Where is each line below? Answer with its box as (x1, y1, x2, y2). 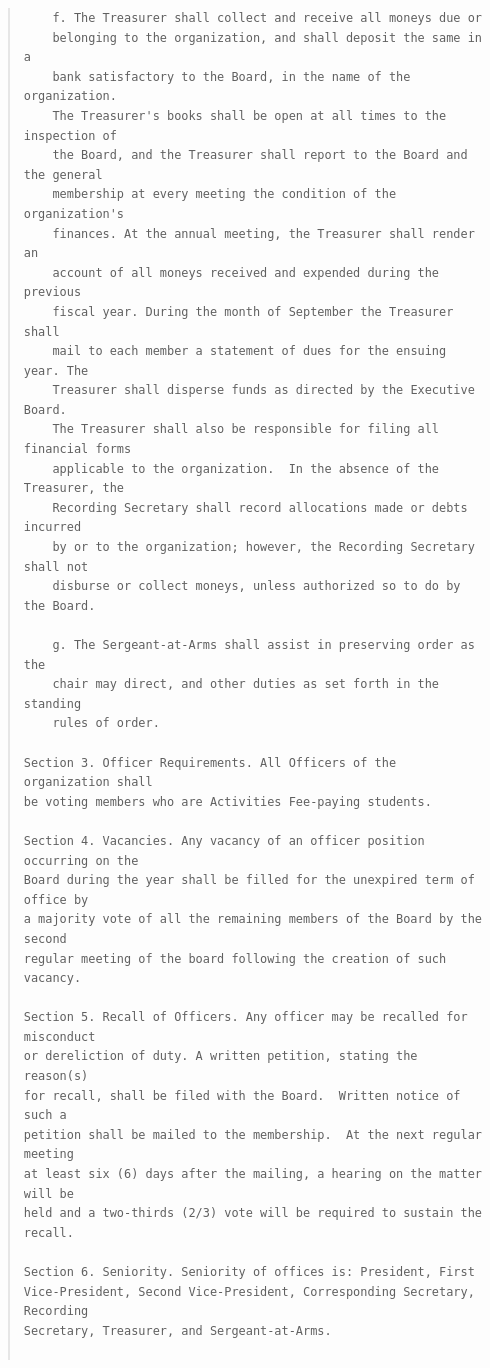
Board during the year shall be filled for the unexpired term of (23, 873, 475, 888)
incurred (23, 520, 82, 535)
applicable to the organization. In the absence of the (52, 461, 440, 476)
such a (23, 1108, 67, 1123)
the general (23, 167, 103, 182)
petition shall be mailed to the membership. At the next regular (23, 1127, 482, 1142)
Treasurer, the (23, 481, 125, 496)
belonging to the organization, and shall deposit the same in (52, 30, 482, 45)
